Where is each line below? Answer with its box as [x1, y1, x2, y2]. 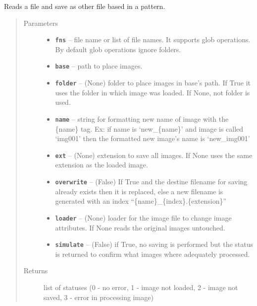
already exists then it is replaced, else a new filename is [55, 186, 223, 196]
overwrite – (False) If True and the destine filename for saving [55, 176, 248, 187]
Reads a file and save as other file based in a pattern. [4, 1, 165, 11]
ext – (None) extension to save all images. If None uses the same [55, 150, 253, 160]
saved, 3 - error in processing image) [43, 292, 154, 302]
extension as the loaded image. [55, 159, 148, 170]
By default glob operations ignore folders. [55, 44, 181, 54]
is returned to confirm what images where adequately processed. [55, 248, 250, 259]
